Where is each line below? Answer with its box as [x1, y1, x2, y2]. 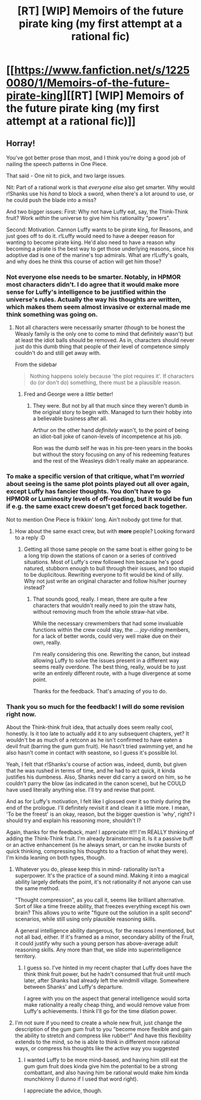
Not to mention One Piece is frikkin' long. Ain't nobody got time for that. [6, 516, 183, 523]
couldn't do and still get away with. [14, 349, 101, 357]
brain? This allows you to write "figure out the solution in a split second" [14, 909, 193, 916]
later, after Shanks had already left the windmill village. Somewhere [23, 977, 190, 984]
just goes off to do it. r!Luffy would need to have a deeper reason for [6, 233, 175, 239]
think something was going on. [6, 310, 98, 318]
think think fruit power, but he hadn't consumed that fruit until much [23, 970, 191, 978]
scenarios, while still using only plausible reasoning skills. [14, 915, 157, 923]
